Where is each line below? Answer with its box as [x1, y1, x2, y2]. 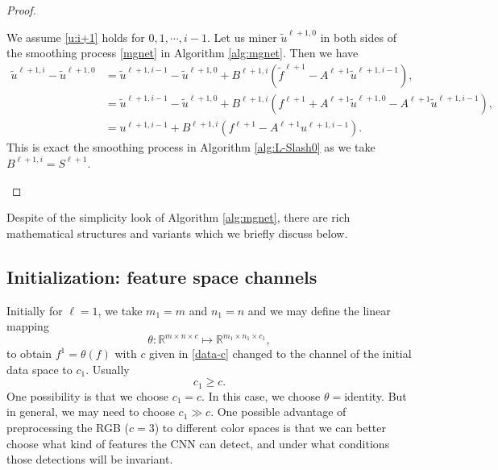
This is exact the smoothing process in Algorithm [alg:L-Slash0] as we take [6, 139, 376, 156]
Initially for [6, 302, 63, 318]
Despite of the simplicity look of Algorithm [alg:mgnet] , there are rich [6, 209, 351, 226]
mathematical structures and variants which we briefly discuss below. [6, 224, 348, 241]
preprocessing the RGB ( [6, 419, 129, 436]
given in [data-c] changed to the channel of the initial [149, 345, 412, 362]
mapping [6, 318, 49, 335]
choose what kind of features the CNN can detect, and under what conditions [6, 435, 390, 451]
